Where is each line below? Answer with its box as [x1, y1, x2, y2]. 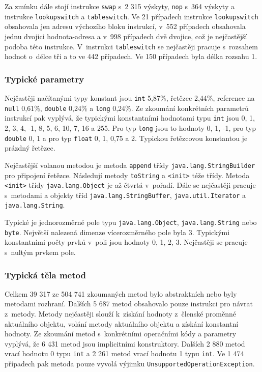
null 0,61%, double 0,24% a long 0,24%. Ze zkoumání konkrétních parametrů [5, 102, 249, 113]
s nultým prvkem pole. [5, 247, 76, 257]
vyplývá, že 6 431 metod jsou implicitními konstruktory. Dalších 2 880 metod [5, 338, 245, 349]
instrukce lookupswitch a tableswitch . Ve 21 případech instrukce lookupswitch [5, 11, 258, 21]
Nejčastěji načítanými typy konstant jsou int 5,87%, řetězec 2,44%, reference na [5, 92, 255, 103]
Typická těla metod [5, 268, 86, 281]
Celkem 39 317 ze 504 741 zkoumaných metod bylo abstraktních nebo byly [5, 288, 237, 299]
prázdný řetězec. [5, 142, 55, 153]
